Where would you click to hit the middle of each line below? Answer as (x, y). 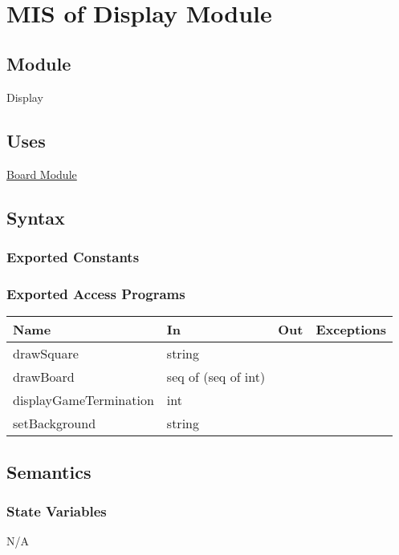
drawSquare (46, 354)
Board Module (42, 174)
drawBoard (44, 377)
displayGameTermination (83, 400)
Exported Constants (73, 257)
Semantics (49, 471)
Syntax (36, 217)
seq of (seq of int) (216, 377)
